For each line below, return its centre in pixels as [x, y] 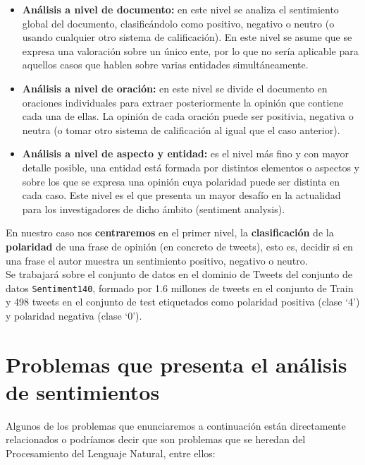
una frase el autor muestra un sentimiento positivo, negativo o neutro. [157, 260]
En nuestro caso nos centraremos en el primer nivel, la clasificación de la [170, 232]
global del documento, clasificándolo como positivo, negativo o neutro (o [178, 23]
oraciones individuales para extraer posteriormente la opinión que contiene [183, 102]
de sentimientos [83, 391]
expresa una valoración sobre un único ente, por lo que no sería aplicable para [190, 50]
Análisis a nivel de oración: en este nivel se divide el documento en [175, 88]
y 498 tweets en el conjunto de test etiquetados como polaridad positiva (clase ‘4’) [183, 302]
